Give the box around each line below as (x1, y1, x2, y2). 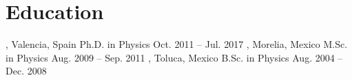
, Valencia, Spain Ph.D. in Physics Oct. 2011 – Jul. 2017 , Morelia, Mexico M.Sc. (6, 37, 348, 51)
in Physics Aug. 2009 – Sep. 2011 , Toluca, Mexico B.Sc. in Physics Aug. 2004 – (6, 50, 343, 64)
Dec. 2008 (6, 64, 47, 78)
